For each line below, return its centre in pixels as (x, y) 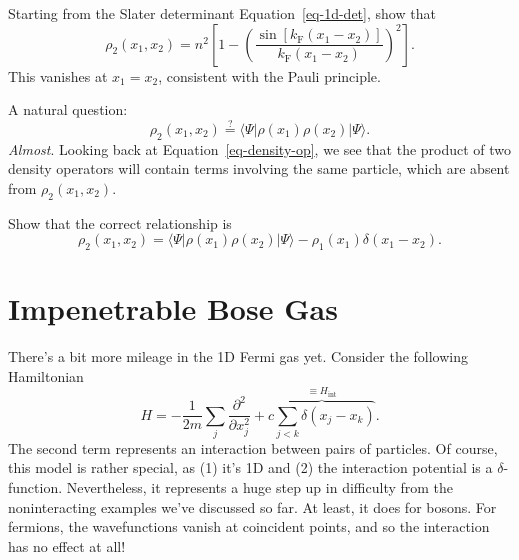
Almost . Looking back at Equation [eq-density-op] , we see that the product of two (260, 148)
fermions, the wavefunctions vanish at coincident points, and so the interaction (249, 526)
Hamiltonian (46, 375)
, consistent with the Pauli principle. (269, 75)
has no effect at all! (67, 545)
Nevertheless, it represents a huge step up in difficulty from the (260, 487)
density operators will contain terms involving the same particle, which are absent (259, 168)
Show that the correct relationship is (120, 222)
